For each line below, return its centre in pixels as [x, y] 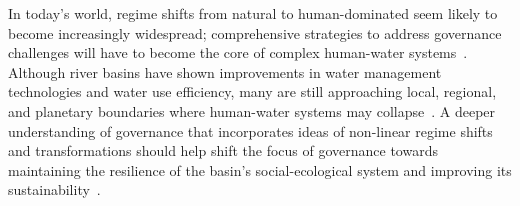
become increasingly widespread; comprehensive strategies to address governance [255, 32]
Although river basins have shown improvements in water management [225, 71]
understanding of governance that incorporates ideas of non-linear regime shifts [250, 130]
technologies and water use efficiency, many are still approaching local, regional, [252, 91]
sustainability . [54, 189]
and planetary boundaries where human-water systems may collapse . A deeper [252, 110]
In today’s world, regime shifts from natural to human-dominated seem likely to [253, 13]
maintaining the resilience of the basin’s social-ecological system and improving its [260, 169]
